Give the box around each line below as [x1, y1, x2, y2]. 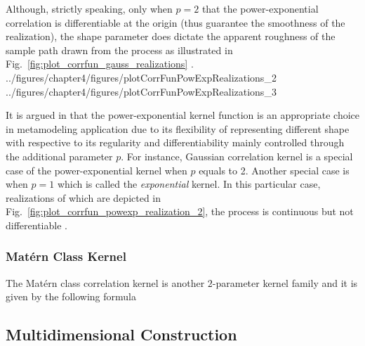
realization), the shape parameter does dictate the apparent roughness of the [6, 29, 336, 44]
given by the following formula [6, 289, 136, 304]
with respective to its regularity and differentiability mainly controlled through [6, 135, 345, 150]
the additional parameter [6, 148, 113, 163]
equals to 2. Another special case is [199, 162, 350, 177]
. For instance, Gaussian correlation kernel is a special [121, 148, 353, 163]
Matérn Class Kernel [6, 248, 126, 265]
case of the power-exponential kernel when [6, 162, 187, 177]
